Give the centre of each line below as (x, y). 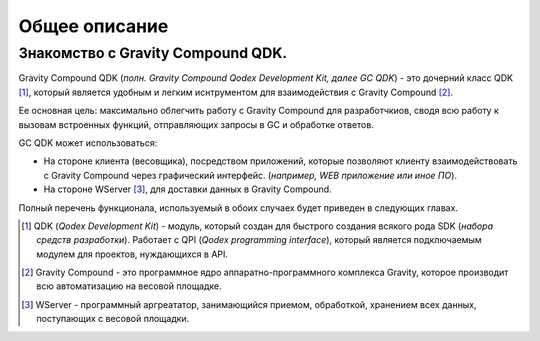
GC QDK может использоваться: (88, 142)
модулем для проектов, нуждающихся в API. (132, 254)
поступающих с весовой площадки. (113, 319)
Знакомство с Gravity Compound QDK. (153, 53)
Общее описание (93, 26)
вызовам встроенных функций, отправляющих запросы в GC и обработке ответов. (196, 124)
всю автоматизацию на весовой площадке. (129, 286)
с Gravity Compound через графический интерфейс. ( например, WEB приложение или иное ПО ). (250, 175)
